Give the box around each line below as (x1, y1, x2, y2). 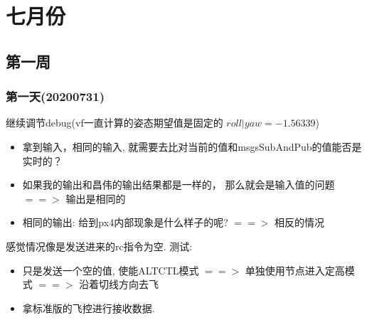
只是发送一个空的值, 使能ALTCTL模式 (22, 262, 199, 277)
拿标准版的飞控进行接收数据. (22, 300, 155, 315)
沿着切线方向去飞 (79, 277, 159, 292)
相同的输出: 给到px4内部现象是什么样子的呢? (22, 215, 228, 230)
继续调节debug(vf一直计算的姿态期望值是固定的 (6, 115, 223, 130)
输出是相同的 (65, 191, 126, 206)
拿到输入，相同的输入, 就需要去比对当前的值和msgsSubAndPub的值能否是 (22, 139, 362, 154)
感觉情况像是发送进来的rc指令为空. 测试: (6, 238, 193, 253)
